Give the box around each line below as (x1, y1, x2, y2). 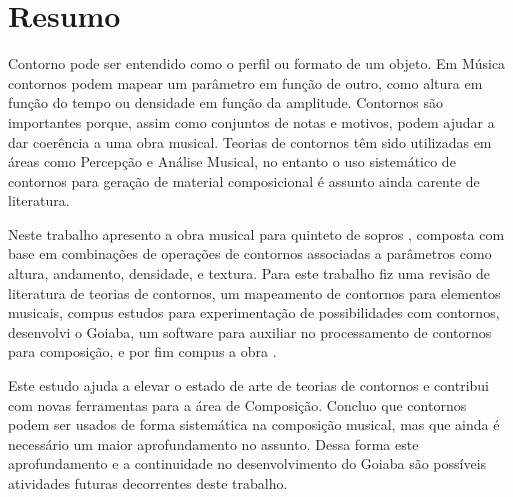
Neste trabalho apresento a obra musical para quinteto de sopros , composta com (8, 223, 505, 244)
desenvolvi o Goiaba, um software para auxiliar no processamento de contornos (8, 321, 492, 342)
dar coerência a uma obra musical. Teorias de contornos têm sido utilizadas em (8, 131, 492, 152)
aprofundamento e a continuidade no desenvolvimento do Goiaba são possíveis (8, 453, 487, 474)
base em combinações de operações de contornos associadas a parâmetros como (8, 243, 492, 264)
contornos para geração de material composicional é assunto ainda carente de (8, 170, 480, 191)
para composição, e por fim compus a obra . (8, 341, 277, 362)
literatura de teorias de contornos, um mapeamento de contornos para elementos (8, 282, 501, 303)
